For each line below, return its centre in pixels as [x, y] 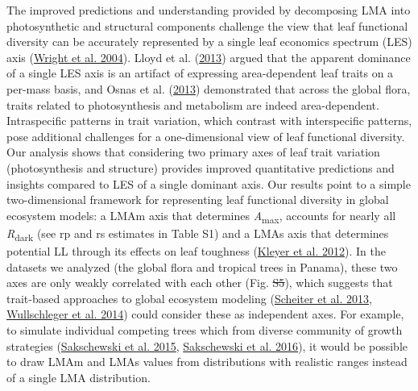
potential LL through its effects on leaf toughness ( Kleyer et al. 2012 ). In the [196, 250]
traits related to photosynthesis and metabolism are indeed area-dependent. [193, 104]
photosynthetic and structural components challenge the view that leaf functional [207, 25]
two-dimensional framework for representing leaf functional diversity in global [198, 200]
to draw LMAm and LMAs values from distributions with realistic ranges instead [207, 362]
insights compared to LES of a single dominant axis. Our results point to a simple [209, 183]
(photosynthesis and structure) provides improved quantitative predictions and [201, 167]
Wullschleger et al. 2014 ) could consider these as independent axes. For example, [205, 314]
